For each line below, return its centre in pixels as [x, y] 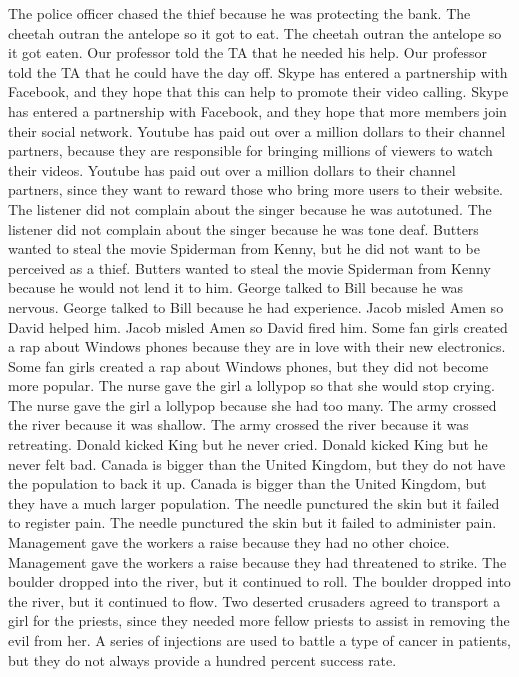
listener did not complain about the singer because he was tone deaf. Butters [243, 228]
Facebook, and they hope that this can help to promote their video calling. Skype [258, 91]
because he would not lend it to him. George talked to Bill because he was [236, 287]
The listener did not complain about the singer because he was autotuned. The [250, 208]
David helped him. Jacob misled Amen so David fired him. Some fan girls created [258, 326]
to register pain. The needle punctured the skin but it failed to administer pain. [252, 522]
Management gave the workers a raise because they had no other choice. [229, 542]
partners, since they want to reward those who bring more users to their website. [256, 189]
